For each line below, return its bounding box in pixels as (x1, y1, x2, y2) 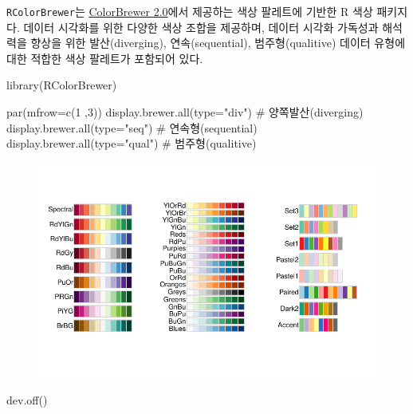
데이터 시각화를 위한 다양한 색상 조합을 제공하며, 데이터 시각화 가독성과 (23, 18, 379, 35)
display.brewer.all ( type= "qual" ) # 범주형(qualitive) (6, 135, 257, 152)
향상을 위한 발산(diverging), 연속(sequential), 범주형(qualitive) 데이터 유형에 (30, 34, 406, 51)
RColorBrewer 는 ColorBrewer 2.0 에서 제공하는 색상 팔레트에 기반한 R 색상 (6, 3, 373, 19)
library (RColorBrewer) (6, 77, 117, 93)
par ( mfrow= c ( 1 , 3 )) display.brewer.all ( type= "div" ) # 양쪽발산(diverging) (6, 104, 364, 120)
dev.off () (6, 392, 48, 408)
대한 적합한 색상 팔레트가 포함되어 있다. (6, 49, 203, 66)
